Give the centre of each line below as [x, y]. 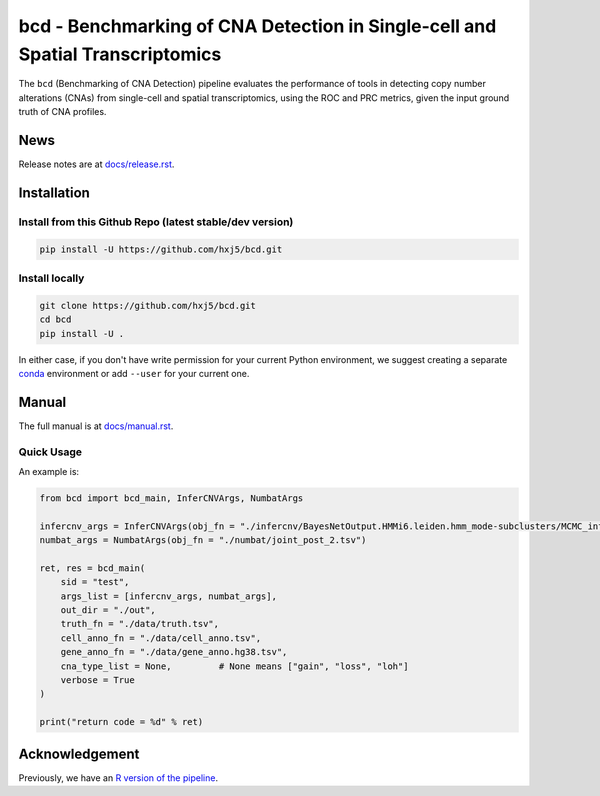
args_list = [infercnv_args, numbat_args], [168, 596]
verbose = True [97, 680]
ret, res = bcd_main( [92, 568]
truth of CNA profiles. [62, 112]
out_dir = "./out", [108, 610]
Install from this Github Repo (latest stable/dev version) [156, 222]
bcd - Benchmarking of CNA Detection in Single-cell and [257, 26]
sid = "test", [95, 582]
